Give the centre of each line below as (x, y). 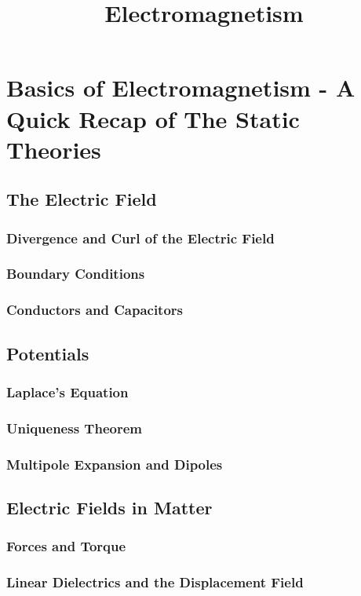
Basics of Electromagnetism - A (181, 88)
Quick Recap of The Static (153, 118)
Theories (54, 149)
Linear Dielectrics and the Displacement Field (155, 582)
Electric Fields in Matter (109, 507)
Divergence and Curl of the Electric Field (140, 238)
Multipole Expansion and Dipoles (115, 464)
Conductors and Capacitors (95, 310)
